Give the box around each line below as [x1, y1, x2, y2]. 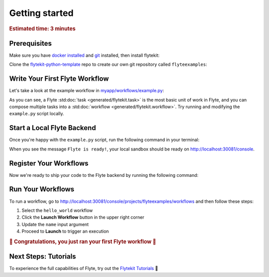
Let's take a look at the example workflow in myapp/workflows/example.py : [9, 88, 164, 94]
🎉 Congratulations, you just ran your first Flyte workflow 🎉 [9, 238, 156, 245]
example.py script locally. [9, 111, 64, 117]
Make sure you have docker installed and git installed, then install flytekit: [9, 52, 160, 58]
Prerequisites [9, 39, 52, 47]
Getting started [9, 7, 74, 18]
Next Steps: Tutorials [9, 252, 76, 261]
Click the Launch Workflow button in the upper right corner [21, 214, 144, 220]
